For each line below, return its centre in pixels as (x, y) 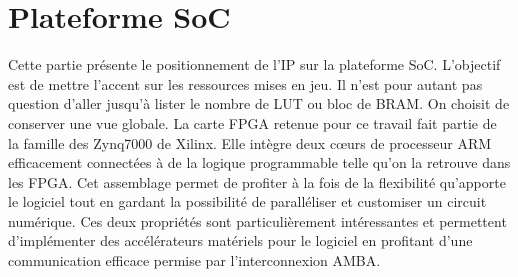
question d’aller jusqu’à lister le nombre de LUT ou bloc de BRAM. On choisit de (259, 103)
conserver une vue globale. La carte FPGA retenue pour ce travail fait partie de (252, 122)
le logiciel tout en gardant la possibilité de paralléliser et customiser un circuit (247, 201)
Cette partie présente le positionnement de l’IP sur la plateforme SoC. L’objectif (254, 64)
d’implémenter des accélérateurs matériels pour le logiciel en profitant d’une (240, 240)
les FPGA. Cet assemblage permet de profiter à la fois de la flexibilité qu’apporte (257, 181)
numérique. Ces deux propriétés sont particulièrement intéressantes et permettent (257, 220)
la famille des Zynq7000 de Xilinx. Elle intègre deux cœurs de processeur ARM (250, 142)
